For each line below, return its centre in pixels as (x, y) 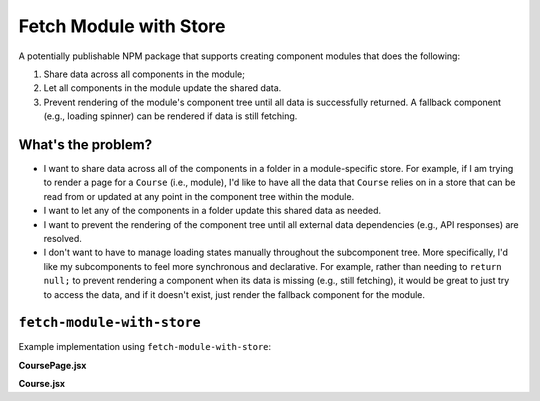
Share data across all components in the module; (144, 74)
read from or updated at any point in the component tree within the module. (199, 196)
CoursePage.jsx (52, 365)
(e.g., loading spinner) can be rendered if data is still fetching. (170, 116)
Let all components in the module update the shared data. (162, 88)
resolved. (62, 238)
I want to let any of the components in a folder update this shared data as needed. (212, 211)
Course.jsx (41, 384)
